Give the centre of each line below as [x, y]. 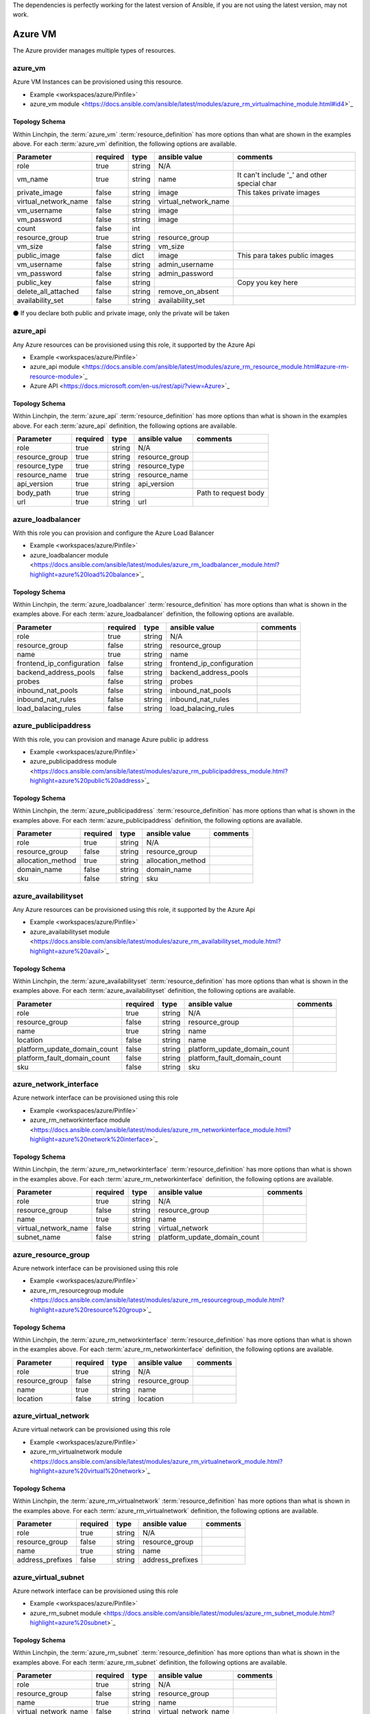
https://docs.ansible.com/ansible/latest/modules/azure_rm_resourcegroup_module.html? [159, 1300]
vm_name [33, 180]
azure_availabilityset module [70, 932]
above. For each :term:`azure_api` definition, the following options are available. [125, 426]
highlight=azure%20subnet [69, 1623]
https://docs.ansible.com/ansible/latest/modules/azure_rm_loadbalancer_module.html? [157, 565]
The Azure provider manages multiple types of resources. [94, 51]
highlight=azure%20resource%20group [86, 1309]
